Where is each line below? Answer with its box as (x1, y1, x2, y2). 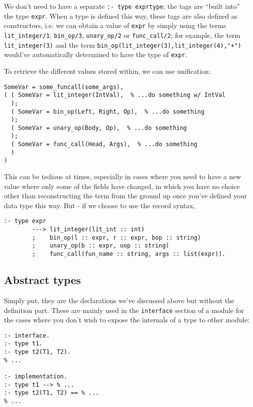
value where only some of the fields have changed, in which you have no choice (4, 181, 240, 191)
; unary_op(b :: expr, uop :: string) (32, 242, 169, 250)
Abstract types (4, 272, 81, 287)
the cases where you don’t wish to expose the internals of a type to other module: (4, 314, 250, 325)
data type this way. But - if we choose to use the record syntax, (4, 200, 196, 210)
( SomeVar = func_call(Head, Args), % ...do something (11, 141, 197, 148)
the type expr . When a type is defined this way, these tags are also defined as (4, 10, 238, 21)
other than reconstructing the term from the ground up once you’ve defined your (4, 190, 247, 201)
